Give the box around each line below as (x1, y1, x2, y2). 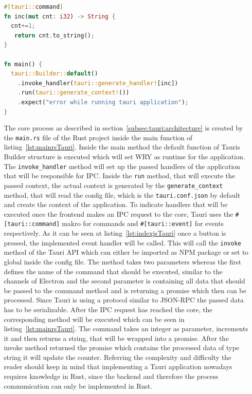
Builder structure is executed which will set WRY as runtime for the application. (4, 151, 245, 161)
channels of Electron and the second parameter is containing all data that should (4, 276, 245, 286)
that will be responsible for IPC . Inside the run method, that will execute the (4, 170, 235, 181)
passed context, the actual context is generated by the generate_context (4, 180, 223, 190)
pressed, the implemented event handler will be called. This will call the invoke (4, 237, 241, 247)
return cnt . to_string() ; (14, 32, 95, 39)
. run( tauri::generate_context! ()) (18, 89, 129, 96)
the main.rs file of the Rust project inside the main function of (4, 132, 193, 142)
